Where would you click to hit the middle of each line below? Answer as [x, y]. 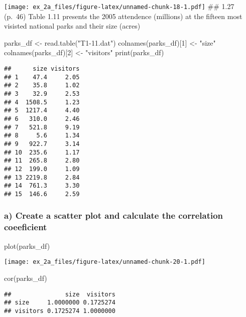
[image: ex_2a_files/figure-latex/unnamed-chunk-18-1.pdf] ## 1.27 [119, 6]
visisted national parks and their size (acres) [72, 26]
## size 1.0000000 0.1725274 [60, 303]
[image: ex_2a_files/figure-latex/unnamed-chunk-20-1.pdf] [105, 262]
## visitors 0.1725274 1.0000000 [60, 311]
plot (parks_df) [27, 246]
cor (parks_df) [26, 278]
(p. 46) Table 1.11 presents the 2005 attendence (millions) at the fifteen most [123, 16]
